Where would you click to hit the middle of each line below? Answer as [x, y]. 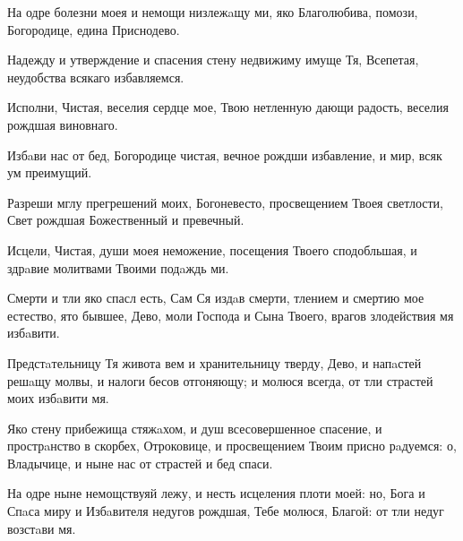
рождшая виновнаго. [63, 124]
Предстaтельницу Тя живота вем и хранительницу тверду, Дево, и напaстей [214, 362]
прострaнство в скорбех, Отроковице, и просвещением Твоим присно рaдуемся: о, [232, 446]
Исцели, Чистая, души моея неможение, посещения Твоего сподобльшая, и [212, 249]
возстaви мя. [42, 528]
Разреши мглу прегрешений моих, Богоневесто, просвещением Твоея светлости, [225, 202]
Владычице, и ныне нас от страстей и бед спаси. [140, 463]
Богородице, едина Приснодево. [94, 29]
